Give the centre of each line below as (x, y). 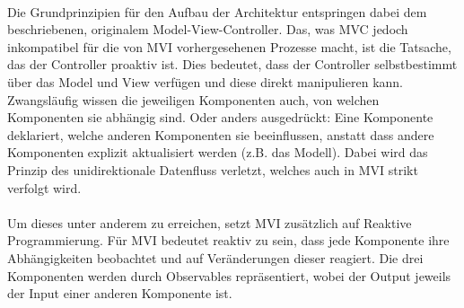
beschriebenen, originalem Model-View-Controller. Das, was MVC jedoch (208, 29)
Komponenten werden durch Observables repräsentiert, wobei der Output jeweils (229, 275)
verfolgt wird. (44, 187)
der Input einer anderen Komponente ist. (120, 293)
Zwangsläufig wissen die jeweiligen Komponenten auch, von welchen (193, 99)
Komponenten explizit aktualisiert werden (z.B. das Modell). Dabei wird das (218, 152)
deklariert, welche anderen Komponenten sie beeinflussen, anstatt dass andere (221, 134)
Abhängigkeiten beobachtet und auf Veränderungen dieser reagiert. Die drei (215, 257)
